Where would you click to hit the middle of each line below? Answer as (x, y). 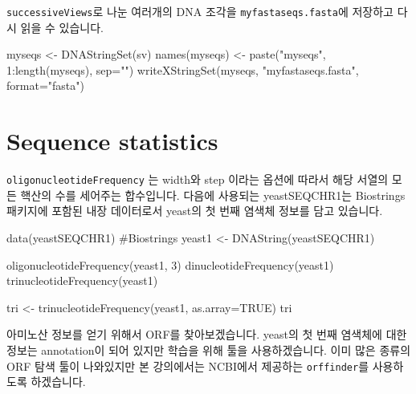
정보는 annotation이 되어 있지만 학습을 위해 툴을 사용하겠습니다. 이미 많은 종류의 (209, 349)
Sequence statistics (112, 141)
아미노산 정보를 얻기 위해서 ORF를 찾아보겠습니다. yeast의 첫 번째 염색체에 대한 (207, 334)
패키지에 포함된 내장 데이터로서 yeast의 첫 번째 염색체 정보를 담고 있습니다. (195, 211)
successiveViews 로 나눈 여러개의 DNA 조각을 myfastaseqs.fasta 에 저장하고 (200, 11)
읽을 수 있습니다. (62, 27)
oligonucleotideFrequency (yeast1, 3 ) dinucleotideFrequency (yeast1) (170, 264)
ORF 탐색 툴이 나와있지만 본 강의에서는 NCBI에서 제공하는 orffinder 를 (188, 366)
